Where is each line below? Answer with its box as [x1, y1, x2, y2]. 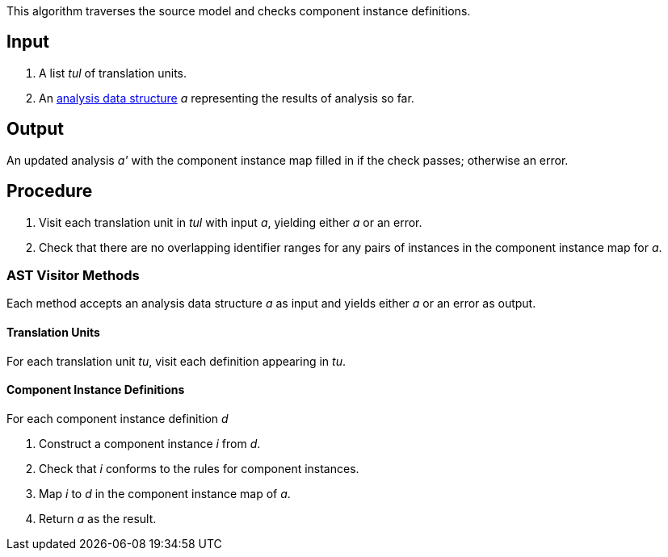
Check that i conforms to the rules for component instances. [39, 461, 359, 475]
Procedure [6, 181, 93, 202]
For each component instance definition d [6, 411, 229, 425]
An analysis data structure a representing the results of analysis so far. [39, 90, 414, 105]
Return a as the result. [39, 511, 157, 526]
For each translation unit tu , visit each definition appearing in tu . [6, 354, 346, 368]
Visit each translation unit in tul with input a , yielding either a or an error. [39, 215, 422, 229]
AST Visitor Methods [6, 266, 140, 283]
